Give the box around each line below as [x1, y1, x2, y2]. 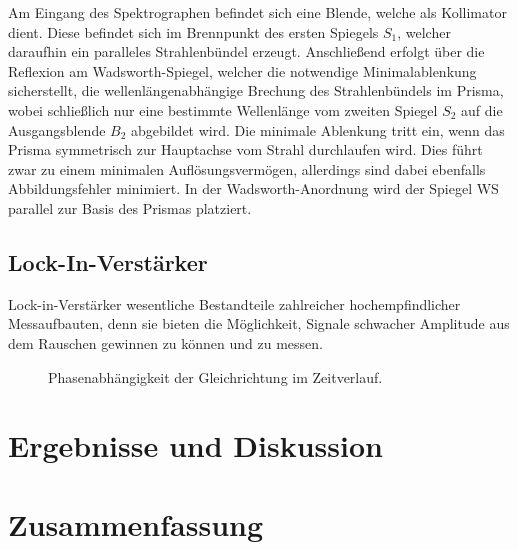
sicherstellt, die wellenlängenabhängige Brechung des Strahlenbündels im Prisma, [8, 80, 504, 101]
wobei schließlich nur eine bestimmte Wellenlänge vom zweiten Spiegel [8, 99, 438, 120]
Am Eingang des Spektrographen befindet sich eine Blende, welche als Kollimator [8, 2, 507, 22]
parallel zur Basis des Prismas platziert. [8, 197, 252, 218]
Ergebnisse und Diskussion [8, 425, 383, 466]
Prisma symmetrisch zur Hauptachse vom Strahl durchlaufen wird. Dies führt [8, 139, 483, 160]
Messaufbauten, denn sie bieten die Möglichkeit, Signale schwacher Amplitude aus [8, 313, 510, 334]
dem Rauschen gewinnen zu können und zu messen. [8, 332, 324, 353]
